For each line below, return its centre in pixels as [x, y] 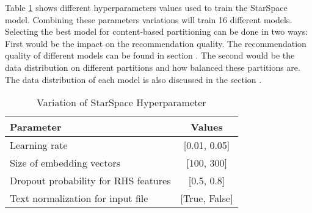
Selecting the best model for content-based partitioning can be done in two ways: [157, 31]
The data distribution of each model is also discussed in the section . [133, 79]
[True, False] [207, 198]
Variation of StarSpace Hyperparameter [122, 103]
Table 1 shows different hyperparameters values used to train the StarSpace [146, 7]
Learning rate [39, 145]
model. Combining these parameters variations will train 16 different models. [149, 19]
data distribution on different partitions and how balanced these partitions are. [153, 67]
